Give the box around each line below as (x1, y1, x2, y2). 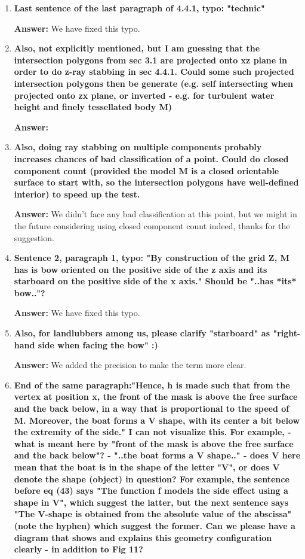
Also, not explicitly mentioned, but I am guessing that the (14, 42, 260, 54)
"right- (273, 327, 301, 339)
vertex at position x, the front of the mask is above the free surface (14, 390, 298, 403)
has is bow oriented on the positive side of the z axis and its (14, 263, 267, 275)
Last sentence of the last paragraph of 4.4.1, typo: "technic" (14, 2, 265, 14)
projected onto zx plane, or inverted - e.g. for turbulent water (14, 89, 275, 101)
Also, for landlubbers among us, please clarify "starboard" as (14, 327, 270, 339)
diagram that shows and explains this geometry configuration (14, 531, 272, 543)
